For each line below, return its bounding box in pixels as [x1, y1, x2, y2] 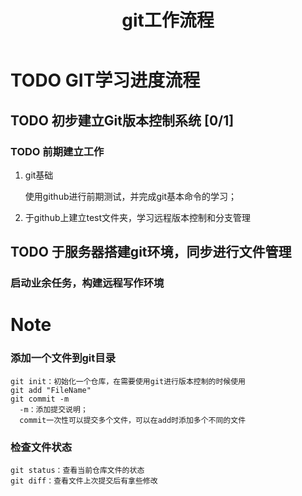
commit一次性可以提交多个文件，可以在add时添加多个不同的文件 [19, 415, 247, 425]
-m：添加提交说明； [19, 404, 88, 415]
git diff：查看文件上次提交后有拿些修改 [10, 476, 158, 486]
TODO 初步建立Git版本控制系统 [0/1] [10, 112, 235, 129]
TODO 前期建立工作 [10, 144, 105, 158]
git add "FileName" [10, 385, 92, 395]
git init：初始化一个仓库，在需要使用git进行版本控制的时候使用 [10, 376, 247, 386]
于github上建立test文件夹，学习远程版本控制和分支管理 [24, 211, 252, 223]
